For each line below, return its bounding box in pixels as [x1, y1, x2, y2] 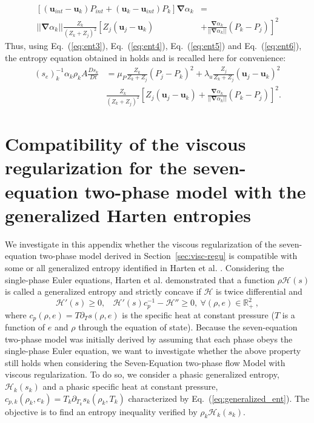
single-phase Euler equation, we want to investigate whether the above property [5, 344, 301, 357]
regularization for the [5, 155, 187, 180]
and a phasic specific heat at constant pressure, [42, 380, 218, 393]
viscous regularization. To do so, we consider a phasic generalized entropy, [5, 368, 279, 381]
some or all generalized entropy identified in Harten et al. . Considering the [5, 261, 284, 274]
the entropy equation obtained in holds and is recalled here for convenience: [5, 51, 286, 64]
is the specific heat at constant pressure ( [122, 308, 275, 321]
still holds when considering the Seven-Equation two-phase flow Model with [5, 356, 286, 369]
